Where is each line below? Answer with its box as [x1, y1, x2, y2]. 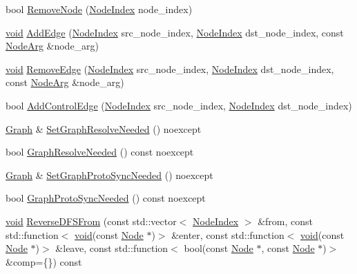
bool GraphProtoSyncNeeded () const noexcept [6, 191, 206, 205]
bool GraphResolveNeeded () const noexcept [6, 145, 194, 159]
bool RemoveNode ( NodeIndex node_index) [6, 2, 193, 16]
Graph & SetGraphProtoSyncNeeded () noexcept [6, 167, 213, 182]
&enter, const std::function [171, 227, 284, 242]
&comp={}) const [6, 254, 82, 268]
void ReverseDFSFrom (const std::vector [6, 213, 177, 228]
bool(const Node [184, 241, 253, 255]
